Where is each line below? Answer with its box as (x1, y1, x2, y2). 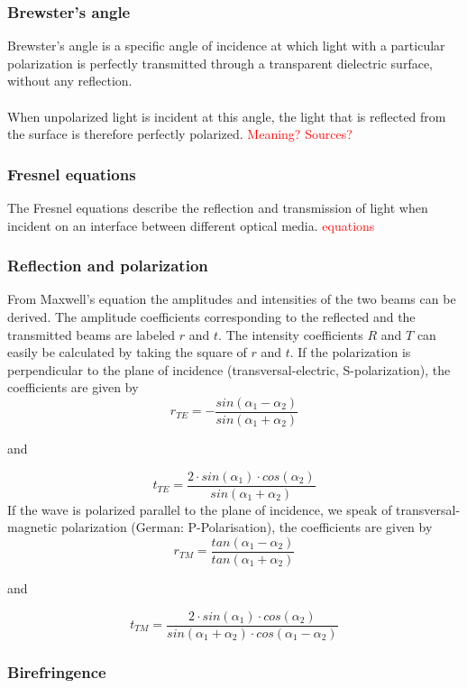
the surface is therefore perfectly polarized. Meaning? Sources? (7, 124, 353, 143)
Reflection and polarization (7, 254, 208, 277)
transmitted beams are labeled (7, 325, 176, 344)
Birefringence (7, 660, 106, 683)
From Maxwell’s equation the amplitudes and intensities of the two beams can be (7, 289, 456, 308)
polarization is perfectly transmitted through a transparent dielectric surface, (7, 53, 433, 72)
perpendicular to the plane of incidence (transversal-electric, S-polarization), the (7, 360, 451, 379)
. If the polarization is (289, 343, 411, 362)
